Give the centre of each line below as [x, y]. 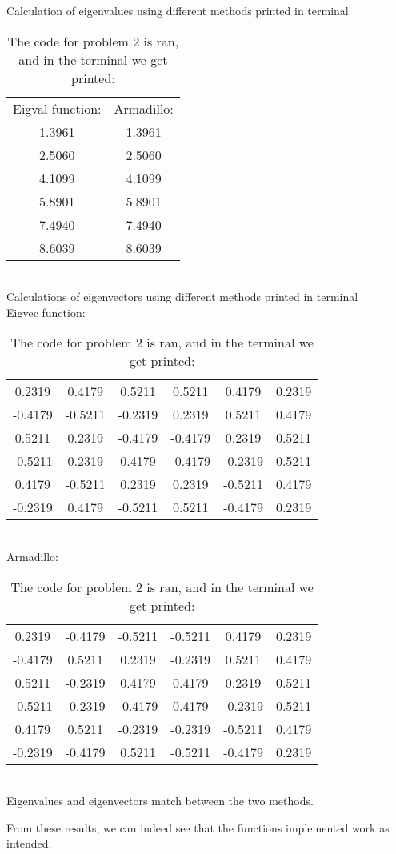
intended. [29, 843]
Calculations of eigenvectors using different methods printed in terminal [182, 297]
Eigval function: [57, 108]
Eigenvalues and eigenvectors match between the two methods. [160, 801]
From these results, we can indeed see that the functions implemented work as [198, 827]
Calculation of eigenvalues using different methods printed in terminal [178, 10]
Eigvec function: [46, 312]
